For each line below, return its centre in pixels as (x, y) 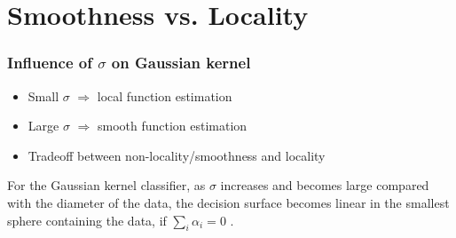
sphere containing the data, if (87, 220)
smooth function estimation (172, 126)
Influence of (50, 63)
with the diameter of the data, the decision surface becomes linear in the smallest (228, 202)
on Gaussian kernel (181, 63)
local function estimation (165, 95)
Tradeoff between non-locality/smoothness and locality (177, 155)
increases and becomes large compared (325, 185)
